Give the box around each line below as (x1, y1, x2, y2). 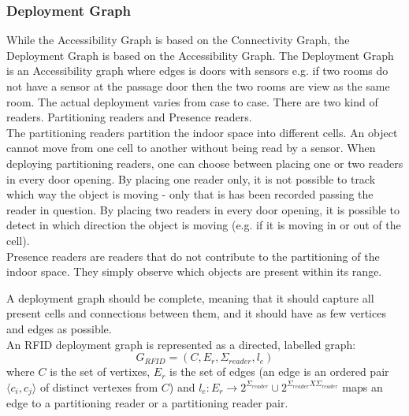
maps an (342, 378, 383, 395)
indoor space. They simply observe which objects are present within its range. (6, 263, 382, 280)
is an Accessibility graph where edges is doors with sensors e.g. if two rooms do (6, 62, 389, 79)
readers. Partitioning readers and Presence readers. (6, 109, 252, 125)
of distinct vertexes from (39, 378, 158, 395)
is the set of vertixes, (50, 363, 151, 380)
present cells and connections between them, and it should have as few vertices (6, 305, 386, 321)
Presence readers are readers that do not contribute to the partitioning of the (6, 247, 380, 264)
